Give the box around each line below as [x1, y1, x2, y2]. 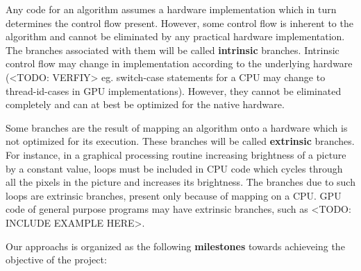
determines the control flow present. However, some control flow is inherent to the [6, 15, 353, 30]
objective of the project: [6, 252, 107, 267]
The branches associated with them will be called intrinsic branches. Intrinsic [6, 42, 339, 57]
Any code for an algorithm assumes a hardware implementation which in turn [6, 2, 337, 16]
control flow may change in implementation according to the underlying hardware [6, 56, 353, 71]
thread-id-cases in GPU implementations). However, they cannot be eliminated [6, 83, 342, 98]
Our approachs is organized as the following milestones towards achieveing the [6, 238, 345, 253]
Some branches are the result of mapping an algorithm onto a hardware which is [6, 120, 348, 134]
